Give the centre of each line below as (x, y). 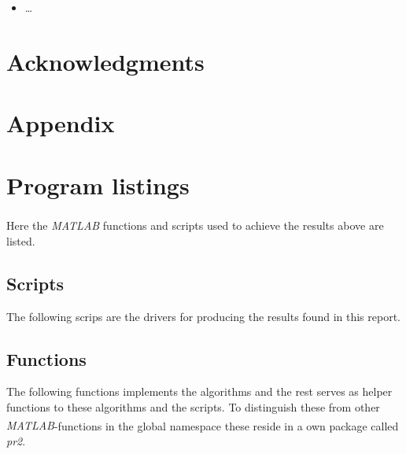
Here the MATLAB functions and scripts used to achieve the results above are (195, 225)
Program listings (98, 185)
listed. (21, 240)
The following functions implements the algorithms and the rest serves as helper (199, 391)
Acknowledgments (105, 61)
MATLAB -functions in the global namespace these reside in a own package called (203, 425)
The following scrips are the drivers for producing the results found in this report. (203, 316)
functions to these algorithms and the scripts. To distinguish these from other (193, 406)
